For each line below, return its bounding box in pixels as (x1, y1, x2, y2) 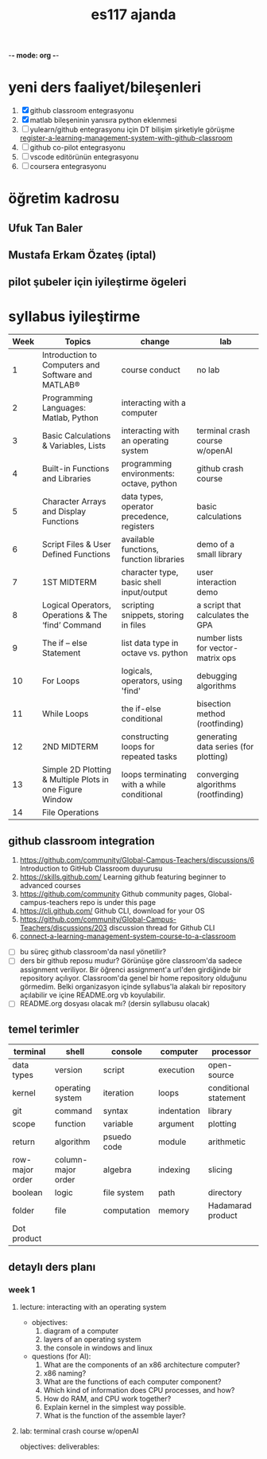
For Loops (42, 675, 80, 686)
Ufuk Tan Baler (8, 221, 83, 234)
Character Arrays (42, 496, 106, 507)
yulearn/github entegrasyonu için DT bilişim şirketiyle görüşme (29, 125, 235, 135)
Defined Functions (42, 549, 111, 560)
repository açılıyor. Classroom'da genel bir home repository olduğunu (19, 973, 247, 983)
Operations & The (42, 610, 108, 621)
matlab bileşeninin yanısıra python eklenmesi (29, 116, 177, 125)
